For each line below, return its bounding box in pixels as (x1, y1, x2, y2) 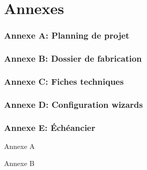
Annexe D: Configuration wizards (4, 98, 143, 110)
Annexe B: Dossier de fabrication (4, 52, 142, 65)
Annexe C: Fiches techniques (4, 75, 124, 87)
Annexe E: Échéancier (4, 121, 96, 133)
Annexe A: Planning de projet (4, 29, 129, 42)
